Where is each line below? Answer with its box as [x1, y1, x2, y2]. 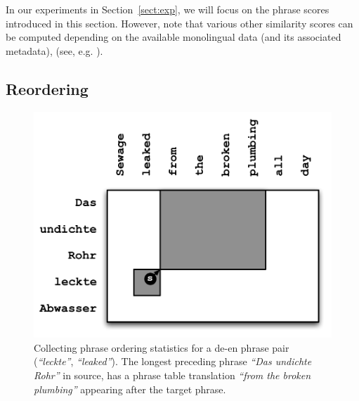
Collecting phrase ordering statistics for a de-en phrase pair [34, 340, 289, 355]
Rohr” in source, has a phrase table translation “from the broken [34, 367, 311, 382]
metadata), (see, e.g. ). [6, 43, 103, 58]
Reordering [6, 77, 89, 99]
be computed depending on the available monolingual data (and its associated [6, 30, 341, 44]
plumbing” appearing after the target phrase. [34, 381, 226, 396]
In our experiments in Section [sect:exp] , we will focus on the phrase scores [6, 2, 329, 16]
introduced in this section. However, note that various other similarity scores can [6, 15, 353, 30]
